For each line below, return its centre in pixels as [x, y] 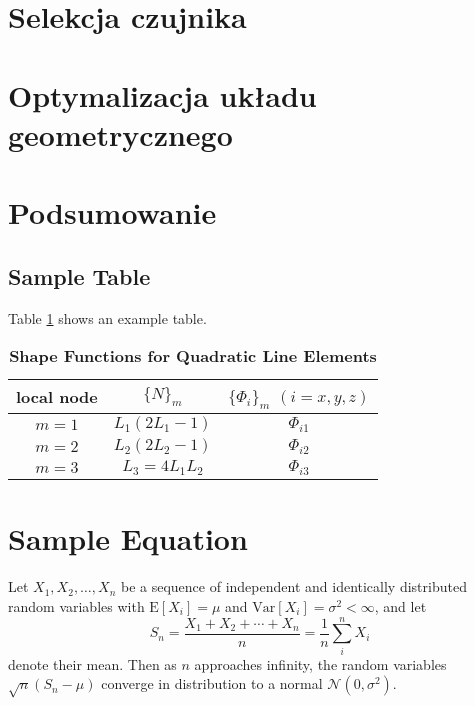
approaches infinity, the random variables [320, 663]
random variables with [76, 605]
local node [57, 397]
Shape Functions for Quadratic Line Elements [193, 356]
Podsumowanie [112, 212]
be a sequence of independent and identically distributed [293, 586]
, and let [400, 605]
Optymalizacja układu [162, 94]
